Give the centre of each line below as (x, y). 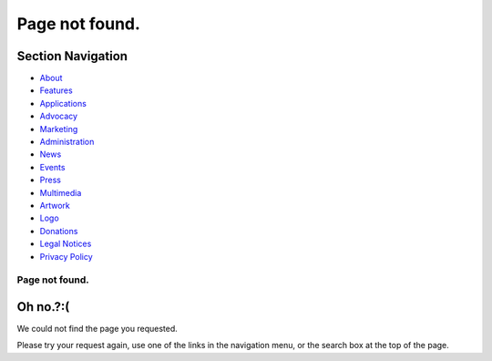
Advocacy (58, 116)
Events (52, 167)
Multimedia (61, 192)
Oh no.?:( (43, 307)
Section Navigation (72, 56)
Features (56, 90)
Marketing (59, 129)
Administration (67, 142)
